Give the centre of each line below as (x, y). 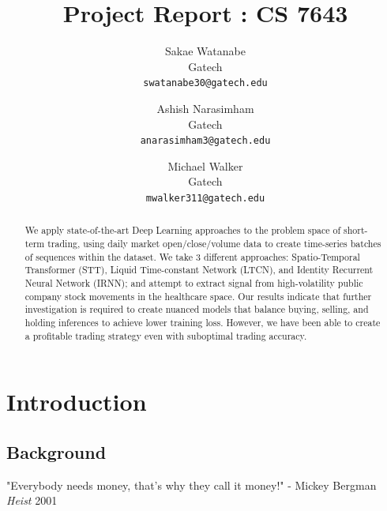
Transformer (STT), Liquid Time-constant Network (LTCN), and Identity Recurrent (199, 270)
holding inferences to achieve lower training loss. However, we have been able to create (203, 323)
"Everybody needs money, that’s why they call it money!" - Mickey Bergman (192, 485)
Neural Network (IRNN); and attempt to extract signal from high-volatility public (194, 283)
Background (56, 451)
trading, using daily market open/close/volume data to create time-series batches (214, 244)
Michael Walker (205, 165)
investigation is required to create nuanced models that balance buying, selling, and (197, 309)
